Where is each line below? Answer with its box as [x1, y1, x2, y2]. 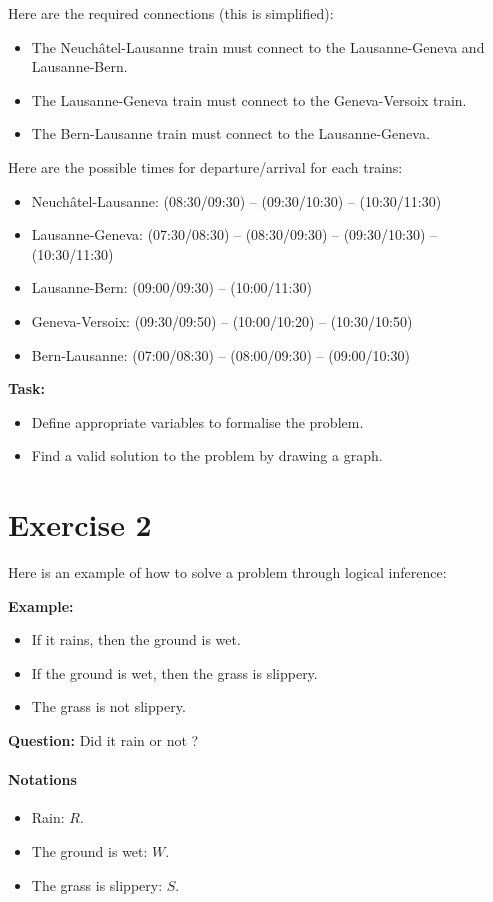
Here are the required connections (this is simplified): [8, 3, 334, 23]
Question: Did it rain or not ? [8, 730, 199, 750]
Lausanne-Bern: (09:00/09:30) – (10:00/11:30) [31, 277, 312, 298]
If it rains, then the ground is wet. [31, 629, 241, 650]
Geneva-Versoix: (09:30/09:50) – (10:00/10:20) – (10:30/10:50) [31, 310, 413, 331]
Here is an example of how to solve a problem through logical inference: [8, 562, 447, 583]
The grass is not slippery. [31, 696, 186, 717]
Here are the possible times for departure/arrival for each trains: [8, 156, 403, 177]
